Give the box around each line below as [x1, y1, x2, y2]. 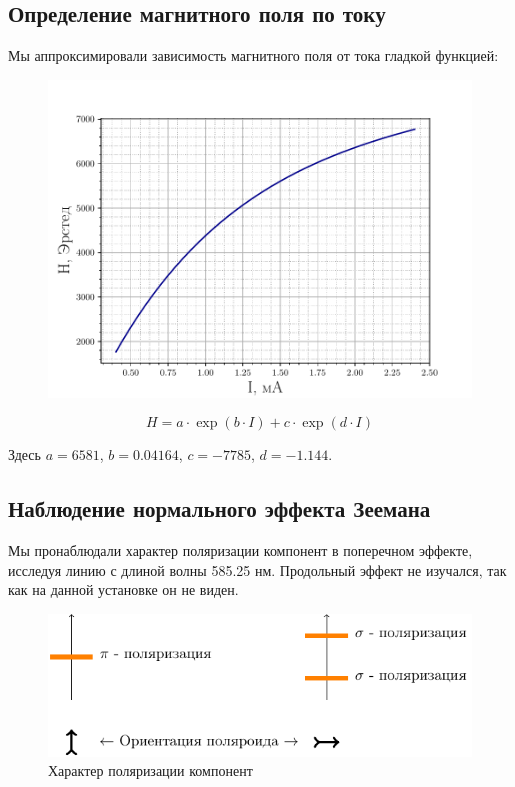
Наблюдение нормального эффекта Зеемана [8, 493, 431, 524]
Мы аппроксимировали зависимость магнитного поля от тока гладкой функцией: [8, 45, 499, 66]
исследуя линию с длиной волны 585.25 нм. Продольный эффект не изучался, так [8, 559, 507, 580]
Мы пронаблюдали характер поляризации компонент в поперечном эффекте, [8, 540, 473, 561]
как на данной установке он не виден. [8, 579, 239, 600]
